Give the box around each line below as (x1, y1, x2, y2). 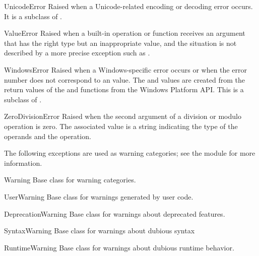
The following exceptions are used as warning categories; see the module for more (4, 148, 255, 158)
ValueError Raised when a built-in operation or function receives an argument (4, 28, 245, 38)
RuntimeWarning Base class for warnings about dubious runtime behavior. (4, 242, 234, 252)
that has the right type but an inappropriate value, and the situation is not (4, 37, 237, 48)
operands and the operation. (4, 131, 91, 141)
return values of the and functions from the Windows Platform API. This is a (4, 84, 244, 95)
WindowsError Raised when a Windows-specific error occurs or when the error (4, 64, 247, 75)
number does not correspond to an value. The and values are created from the (4, 74, 245, 85)
